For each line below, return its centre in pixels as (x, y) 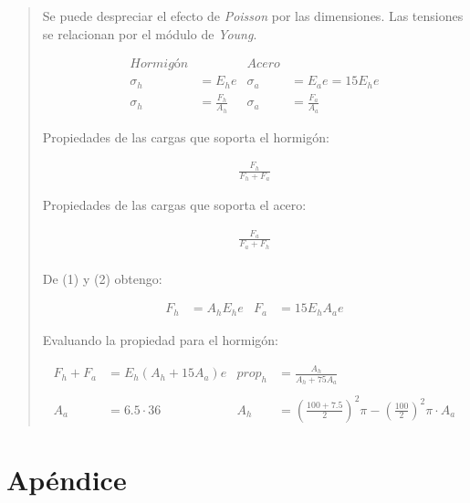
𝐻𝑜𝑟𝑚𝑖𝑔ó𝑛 (159, 64)
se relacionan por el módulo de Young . (150, 33)
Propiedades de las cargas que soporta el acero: (174, 205)
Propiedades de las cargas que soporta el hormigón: (186, 136)
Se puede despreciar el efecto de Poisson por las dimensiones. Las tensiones (253, 16)
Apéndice (67, 479)
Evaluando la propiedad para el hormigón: (160, 339)
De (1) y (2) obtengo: (102, 278)
